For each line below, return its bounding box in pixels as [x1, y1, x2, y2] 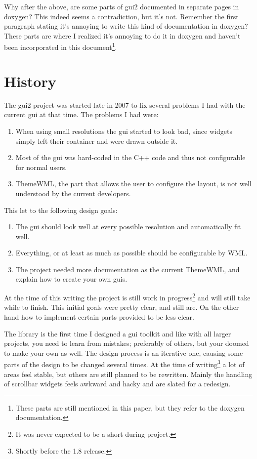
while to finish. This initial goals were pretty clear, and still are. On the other [4, 302, 239, 312]
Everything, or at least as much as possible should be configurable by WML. [15, 248, 248, 258]
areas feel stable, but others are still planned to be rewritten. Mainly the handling [4, 369, 253, 379]
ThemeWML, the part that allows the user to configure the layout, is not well [15, 178, 252, 189]
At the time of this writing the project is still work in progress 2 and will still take [4, 291, 251, 302]
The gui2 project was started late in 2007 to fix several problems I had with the [4, 99, 246, 110]
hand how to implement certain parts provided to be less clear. [4, 311, 194, 322]
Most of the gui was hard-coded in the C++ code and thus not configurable [15, 152, 246, 163]
